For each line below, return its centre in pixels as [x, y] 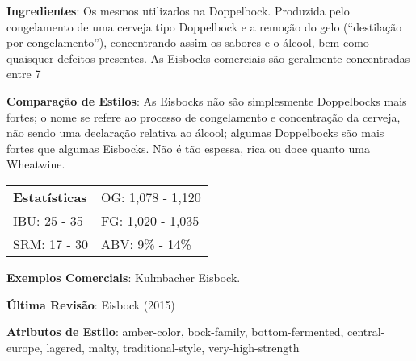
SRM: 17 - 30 [51, 243]
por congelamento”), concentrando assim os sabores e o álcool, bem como [188, 42]
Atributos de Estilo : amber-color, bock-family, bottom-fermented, [175, 332]
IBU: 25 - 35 [48, 220]
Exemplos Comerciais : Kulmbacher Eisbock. [124, 277]
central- [366, 332]
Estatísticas [50, 197]
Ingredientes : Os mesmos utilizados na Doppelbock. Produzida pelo [178, 10]
